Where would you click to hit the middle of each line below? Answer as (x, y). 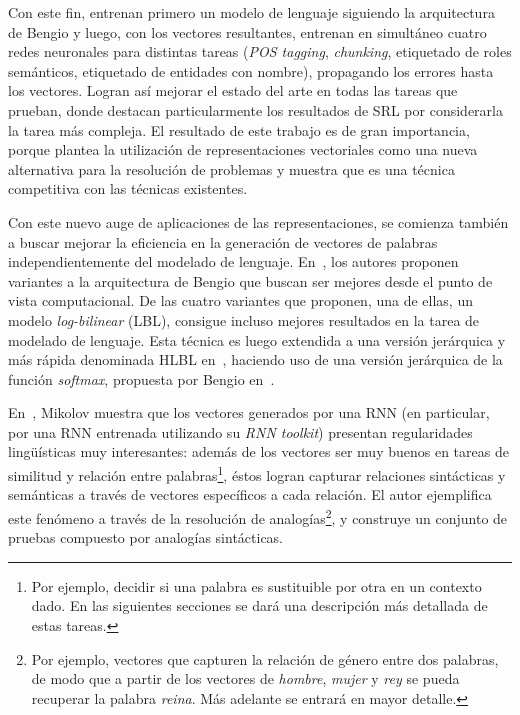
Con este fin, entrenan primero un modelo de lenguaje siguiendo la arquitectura (251, 12)
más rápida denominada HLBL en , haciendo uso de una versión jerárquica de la (255, 359)
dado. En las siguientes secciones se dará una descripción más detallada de (259, 605)
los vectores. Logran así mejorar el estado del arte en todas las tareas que (233, 90)
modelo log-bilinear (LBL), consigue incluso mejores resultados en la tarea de (244, 319)
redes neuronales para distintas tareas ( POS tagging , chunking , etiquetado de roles (260, 51)
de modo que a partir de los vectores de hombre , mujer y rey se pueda (245, 678)
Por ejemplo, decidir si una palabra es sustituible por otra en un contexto (256, 585)
